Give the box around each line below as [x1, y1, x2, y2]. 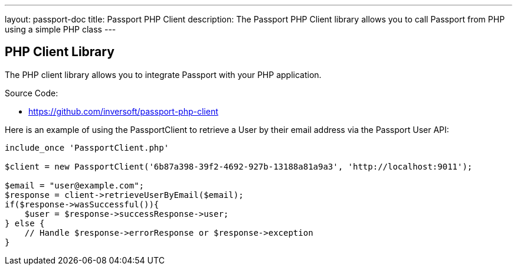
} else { [5, 218, 45, 228]
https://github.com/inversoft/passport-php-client [28, 106, 218, 116]
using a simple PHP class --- [5, 24, 116, 34]
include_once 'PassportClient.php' [5, 142, 169, 152]
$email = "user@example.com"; [5, 180, 145, 190]
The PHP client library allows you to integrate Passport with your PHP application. [5, 69, 322, 80]
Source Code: [5, 87, 58, 98]
